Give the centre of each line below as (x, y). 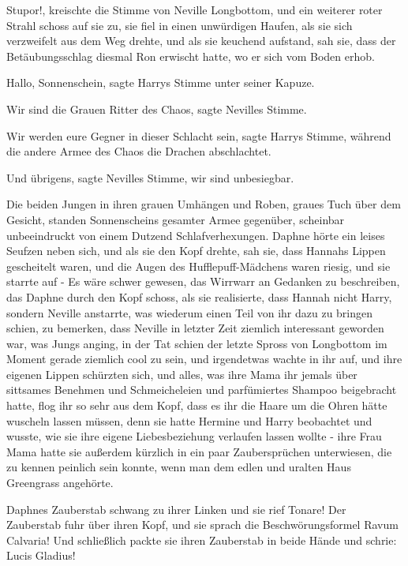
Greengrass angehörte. (60, 483)
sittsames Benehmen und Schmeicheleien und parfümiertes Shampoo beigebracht (202, 390)
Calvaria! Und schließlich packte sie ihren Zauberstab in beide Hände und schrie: (202, 540)
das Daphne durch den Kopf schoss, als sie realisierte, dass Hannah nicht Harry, (199, 296)
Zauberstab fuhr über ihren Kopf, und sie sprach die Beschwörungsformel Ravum (202, 525)
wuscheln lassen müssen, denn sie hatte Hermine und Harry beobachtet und (189, 420)
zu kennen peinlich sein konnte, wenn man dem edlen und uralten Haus (179, 467)
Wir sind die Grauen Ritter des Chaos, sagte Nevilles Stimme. (157, 109)
